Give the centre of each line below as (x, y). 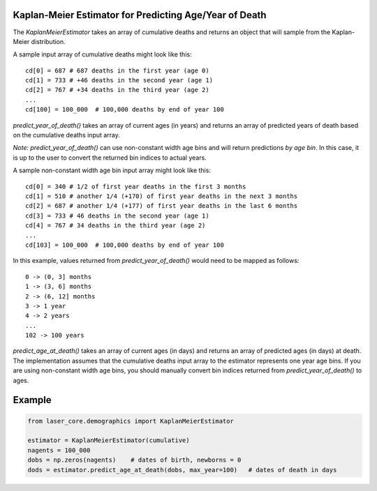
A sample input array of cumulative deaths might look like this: (102, 54)
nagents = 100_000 (59, 450)
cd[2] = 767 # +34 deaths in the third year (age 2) (117, 90)
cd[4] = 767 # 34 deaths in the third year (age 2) (116, 226)
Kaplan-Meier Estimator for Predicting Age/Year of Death (140, 15)
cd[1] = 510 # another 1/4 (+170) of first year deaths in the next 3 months (162, 196)
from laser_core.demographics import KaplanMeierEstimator (131, 421)
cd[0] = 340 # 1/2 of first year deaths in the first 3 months (136, 186)
